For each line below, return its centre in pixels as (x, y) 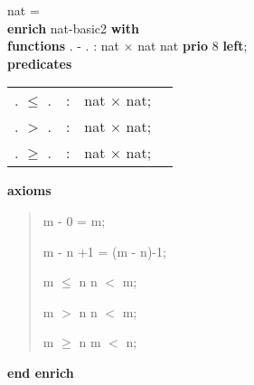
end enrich (41, 372)
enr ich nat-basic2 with (74, 28)
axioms (29, 190)
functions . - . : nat (63, 46)
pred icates (40, 63)
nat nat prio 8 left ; (193, 46)
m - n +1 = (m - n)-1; (104, 251)
